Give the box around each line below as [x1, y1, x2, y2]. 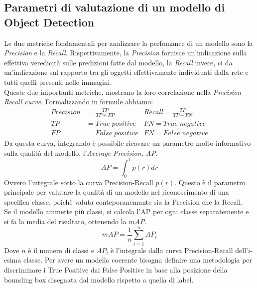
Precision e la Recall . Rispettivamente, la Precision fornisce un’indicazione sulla [4, 47, 247, 58]
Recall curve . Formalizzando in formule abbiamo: [4, 96, 153, 107]
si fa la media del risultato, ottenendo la [4, 216, 127, 227]
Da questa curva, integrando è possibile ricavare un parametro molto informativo [4, 138, 251, 148]
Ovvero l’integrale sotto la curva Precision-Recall [4, 177, 153, 187]
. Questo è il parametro [174, 177, 246, 187]
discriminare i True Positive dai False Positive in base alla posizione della [4, 264, 228, 275]
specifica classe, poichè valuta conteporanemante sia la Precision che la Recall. [4, 196, 243, 207]
